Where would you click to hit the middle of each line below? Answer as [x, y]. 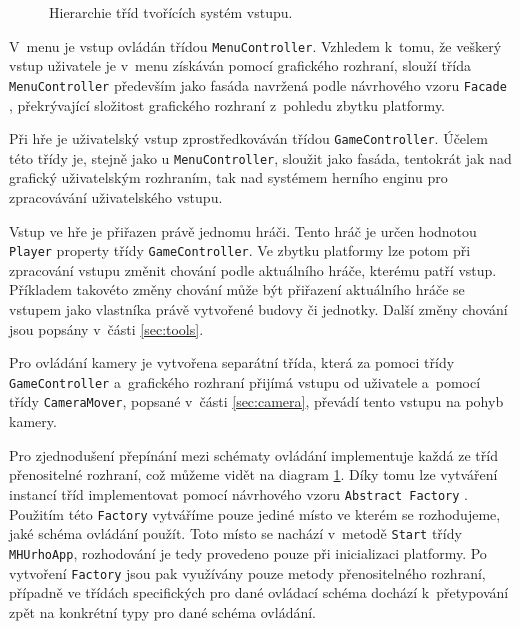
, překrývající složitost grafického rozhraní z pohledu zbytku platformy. [227, 104]
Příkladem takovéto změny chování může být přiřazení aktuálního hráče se [237, 289]
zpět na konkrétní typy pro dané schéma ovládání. [163, 611]
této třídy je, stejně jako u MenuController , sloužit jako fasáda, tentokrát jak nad [260, 157]
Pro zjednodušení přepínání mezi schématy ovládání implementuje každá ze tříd [253, 454]
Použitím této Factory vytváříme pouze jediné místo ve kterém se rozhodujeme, [255, 513]
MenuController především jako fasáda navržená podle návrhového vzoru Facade [258, 84]
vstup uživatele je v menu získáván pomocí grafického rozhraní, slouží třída [240, 65]
